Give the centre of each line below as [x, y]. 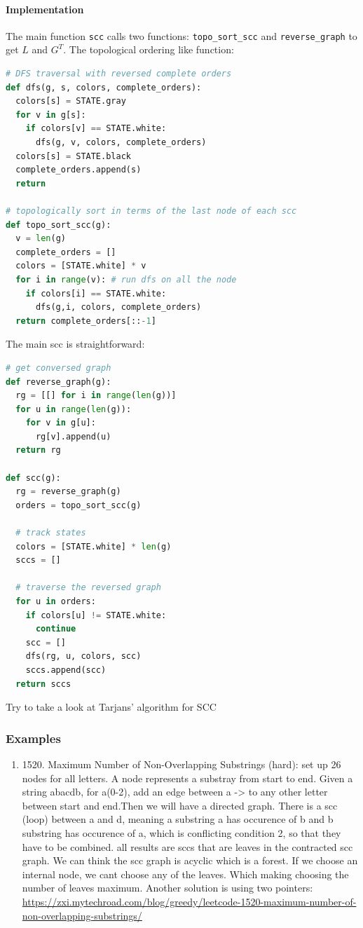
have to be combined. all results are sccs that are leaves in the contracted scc [187, 846]
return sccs [43, 684]
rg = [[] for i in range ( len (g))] [96, 396]
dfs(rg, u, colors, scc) [83, 656]
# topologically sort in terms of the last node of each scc [151, 211]
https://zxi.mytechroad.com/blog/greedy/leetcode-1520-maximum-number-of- [189, 901]
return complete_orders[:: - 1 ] [86, 321]
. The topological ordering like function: [149, 49]
